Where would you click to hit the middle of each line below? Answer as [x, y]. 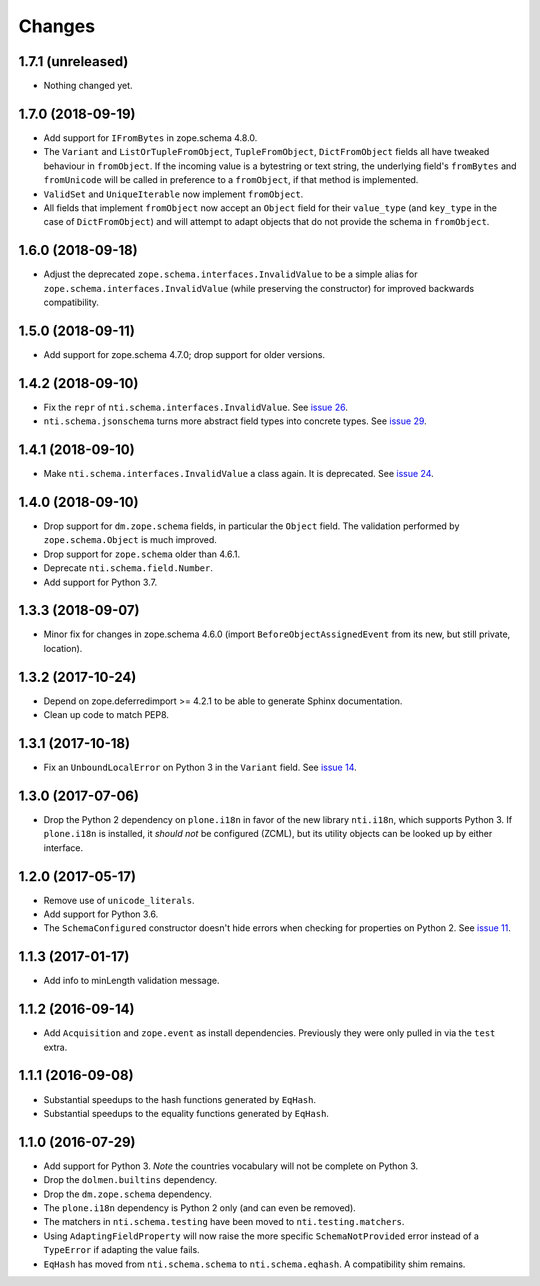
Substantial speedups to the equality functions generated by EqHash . [186, 1113]
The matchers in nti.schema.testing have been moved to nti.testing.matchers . [224, 1222]
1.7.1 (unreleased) [73, 61]
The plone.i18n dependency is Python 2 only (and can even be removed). [200, 1208]
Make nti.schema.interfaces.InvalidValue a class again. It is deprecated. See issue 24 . [238, 474]
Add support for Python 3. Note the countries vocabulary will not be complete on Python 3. [231, 1166]
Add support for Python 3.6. [101, 914]
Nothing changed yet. [88, 86]
